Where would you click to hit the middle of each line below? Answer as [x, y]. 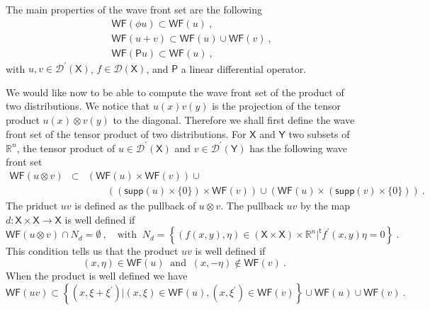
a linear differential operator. [244, 68]
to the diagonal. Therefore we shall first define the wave [234, 119]
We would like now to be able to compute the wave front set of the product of [175, 92]
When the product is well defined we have [97, 275]
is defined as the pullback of [135, 205]
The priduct [32, 205]
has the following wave [298, 148]
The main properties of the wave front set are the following [134, 9]
